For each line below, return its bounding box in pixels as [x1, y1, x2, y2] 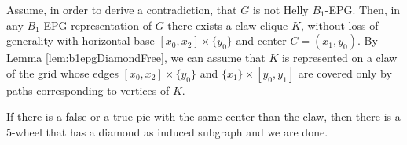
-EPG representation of [39, 16, 152, 33]
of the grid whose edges [6, 64, 119, 81]
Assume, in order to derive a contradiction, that [6, 2, 237, 17]
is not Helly [252, 2, 309, 17]
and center [236, 32, 287, 49]
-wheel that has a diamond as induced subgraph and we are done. [12, 123, 328, 140]
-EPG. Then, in [324, 2, 401, 17]
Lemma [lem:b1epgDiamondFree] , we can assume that [6, 49, 266, 66]
